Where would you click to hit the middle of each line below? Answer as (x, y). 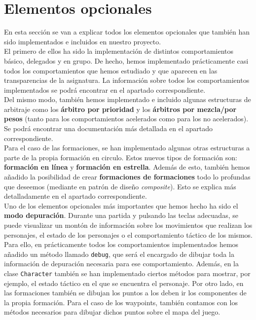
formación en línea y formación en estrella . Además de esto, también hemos (127, 167)
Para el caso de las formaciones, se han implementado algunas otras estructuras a (127, 148)
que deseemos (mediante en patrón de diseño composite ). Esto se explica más (120, 186)
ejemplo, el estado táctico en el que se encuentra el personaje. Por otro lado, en (124, 283)
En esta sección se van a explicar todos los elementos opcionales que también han (127, 32)
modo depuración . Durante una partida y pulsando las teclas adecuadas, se (121, 215)
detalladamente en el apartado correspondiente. (75, 196)
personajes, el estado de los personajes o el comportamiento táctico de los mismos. (128, 234)
